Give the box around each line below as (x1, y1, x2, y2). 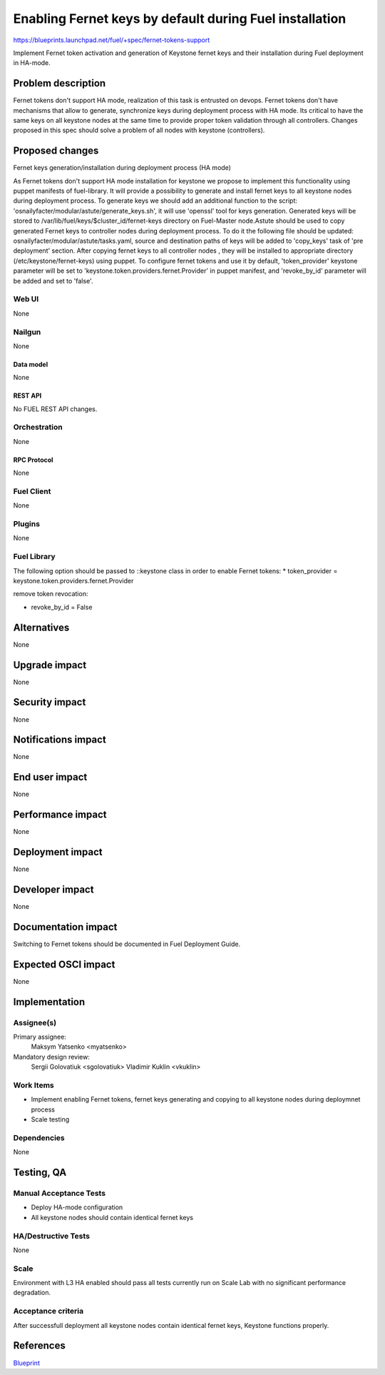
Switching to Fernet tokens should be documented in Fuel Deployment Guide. (13, 940, 241, 948)
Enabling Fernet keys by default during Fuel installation (13, 11, 346, 26)
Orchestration (13, 422, 63, 432)
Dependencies (13, 1132, 66, 1142)
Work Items (13, 1080, 54, 1090)
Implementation (13, 996, 86, 1008)
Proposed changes (13, 145, 99, 157)
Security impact (13, 696, 86, 708)
